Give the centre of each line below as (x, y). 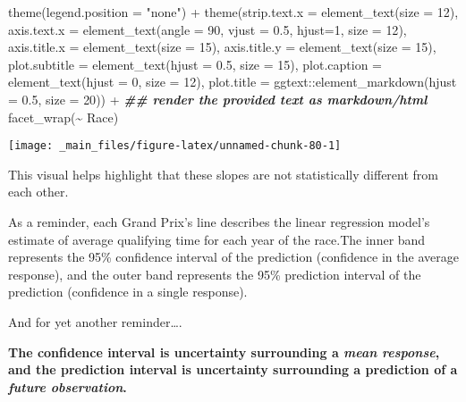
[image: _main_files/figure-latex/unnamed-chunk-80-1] (175, 146)
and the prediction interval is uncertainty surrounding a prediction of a (233, 369)
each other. (38, 192)
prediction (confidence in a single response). (128, 292)
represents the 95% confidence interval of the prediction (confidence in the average (233, 257)
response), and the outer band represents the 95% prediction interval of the (215, 274)
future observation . (68, 386)
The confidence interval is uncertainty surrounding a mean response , (224, 352)
